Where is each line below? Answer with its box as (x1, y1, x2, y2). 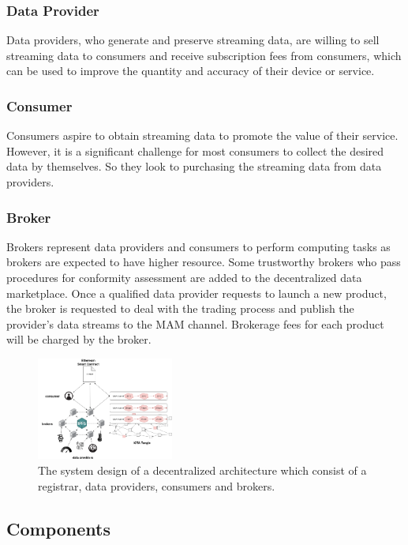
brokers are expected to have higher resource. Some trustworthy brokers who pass (6, 254, 401, 270)
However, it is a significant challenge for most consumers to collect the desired (6, 142, 384, 159)
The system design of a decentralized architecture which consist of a (38, 462, 367, 479)
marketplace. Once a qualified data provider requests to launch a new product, (6, 284, 387, 301)
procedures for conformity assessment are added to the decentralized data (6, 269, 362, 285)
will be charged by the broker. (6, 331, 152, 348)
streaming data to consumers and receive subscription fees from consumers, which (6, 47, 402, 63)
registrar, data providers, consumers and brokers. (38, 477, 275, 494)
